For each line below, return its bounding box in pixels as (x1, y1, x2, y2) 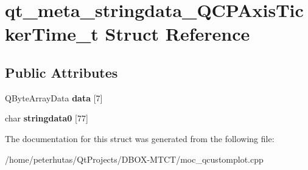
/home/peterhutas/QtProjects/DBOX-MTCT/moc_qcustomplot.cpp (5, 152, 264, 165)
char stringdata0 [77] (5, 112, 88, 124)
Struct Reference (105, 21, 250, 46)
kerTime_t (5, 21, 99, 46)
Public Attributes (5, 63, 118, 81)
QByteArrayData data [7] (5, 91, 103, 104)
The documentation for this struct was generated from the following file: (5, 132, 275, 144)
